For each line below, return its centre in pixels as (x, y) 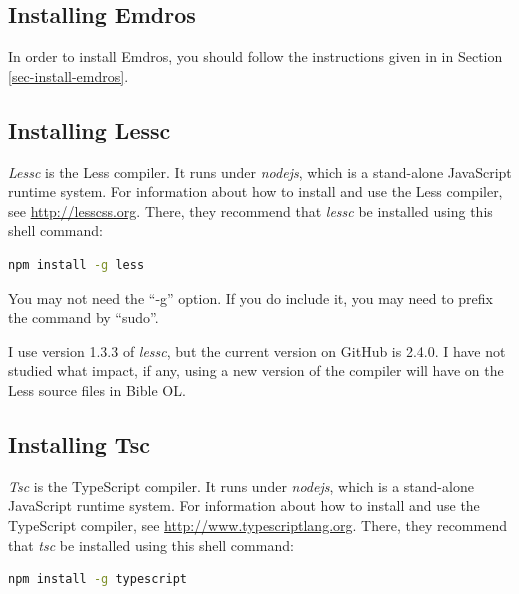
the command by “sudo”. (83, 317)
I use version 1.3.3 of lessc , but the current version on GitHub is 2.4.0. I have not (257, 350)
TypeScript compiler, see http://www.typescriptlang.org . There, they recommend (257, 524)
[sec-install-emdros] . (68, 75)
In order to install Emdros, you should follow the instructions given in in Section (255, 56)
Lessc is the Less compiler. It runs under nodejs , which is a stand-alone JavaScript (260, 171)
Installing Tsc (79, 443)
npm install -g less (76, 264)
